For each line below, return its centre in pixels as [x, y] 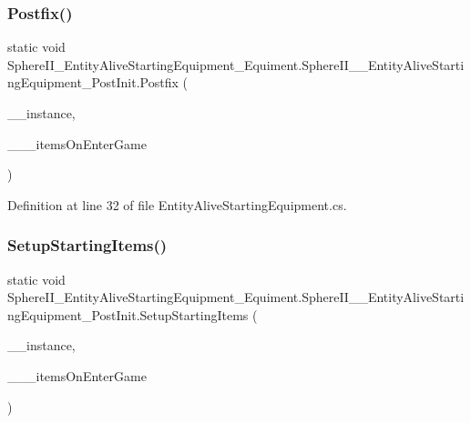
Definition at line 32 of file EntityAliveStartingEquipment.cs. [177, 204]
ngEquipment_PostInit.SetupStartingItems [128, 314]
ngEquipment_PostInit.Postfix [93, 82]
